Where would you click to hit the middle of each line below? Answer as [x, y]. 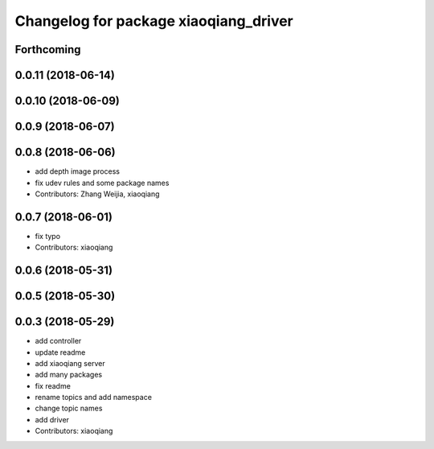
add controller [58, 341]
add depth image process [78, 171]
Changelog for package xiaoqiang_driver [154, 21]
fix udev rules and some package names [102, 183]
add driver [52, 419]
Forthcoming [48, 49]
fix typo [47, 236]
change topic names [69, 408]
